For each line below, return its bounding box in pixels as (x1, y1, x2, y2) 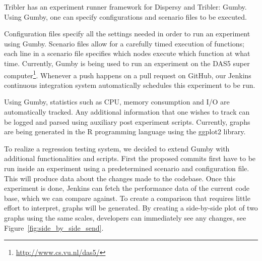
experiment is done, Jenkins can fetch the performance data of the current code (4, 183, 250, 193)
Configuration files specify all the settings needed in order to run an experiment (4, 28, 250, 39)
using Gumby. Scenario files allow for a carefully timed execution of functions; (4, 38, 244, 48)
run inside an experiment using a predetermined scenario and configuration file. (4, 163, 249, 173)
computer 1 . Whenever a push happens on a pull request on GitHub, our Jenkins (4, 68, 251, 80)
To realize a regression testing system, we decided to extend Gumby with (4, 143, 230, 153)
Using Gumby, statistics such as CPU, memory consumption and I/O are (4, 96, 230, 107)
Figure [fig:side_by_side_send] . (4, 222, 104, 233)
